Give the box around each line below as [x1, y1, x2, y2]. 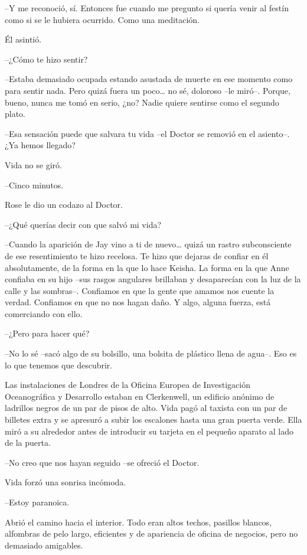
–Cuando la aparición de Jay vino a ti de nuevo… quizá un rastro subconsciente [5, 238, 292, 250]
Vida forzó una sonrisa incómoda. [5, 476, 126, 488]
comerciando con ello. [5, 307, 83, 319]
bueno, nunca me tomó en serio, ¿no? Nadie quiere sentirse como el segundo [5, 96, 279, 108]
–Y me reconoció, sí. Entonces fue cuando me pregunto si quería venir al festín [5, 2, 289, 14]
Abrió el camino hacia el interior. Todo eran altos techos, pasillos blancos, [5, 515, 272, 528]
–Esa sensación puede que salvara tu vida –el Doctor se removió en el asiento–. [5, 127, 290, 139]
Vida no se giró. [5, 158, 62, 171]
